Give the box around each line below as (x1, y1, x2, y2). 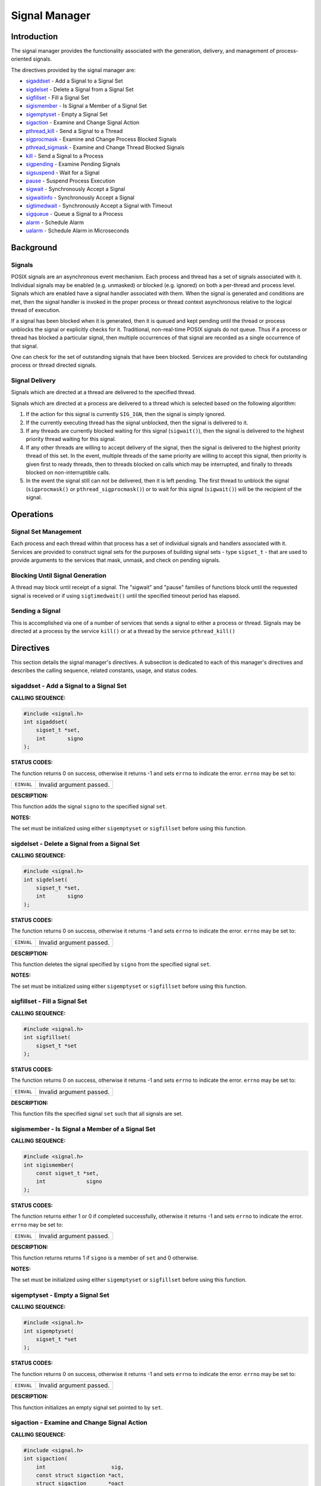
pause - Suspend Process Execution (26, 177, 115, 184)
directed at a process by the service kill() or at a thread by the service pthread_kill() (11, 628, 236, 635)
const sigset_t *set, (36, 1170, 99, 1177)
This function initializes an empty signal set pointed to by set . (11, 1403, 163, 1411)
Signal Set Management (11, 527, 82, 536)
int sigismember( (23, 1161, 74, 1168)
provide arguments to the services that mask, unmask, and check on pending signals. (11, 556, 221, 564)
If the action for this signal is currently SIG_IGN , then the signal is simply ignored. (26, 411, 226, 418)
